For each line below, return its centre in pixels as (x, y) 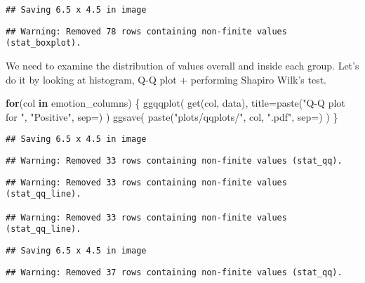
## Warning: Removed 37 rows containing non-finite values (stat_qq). (174, 272)
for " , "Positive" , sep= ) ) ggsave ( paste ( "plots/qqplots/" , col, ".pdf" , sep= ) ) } (172, 116)
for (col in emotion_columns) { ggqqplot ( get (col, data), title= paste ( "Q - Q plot (175, 103)
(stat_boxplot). (44, 43)
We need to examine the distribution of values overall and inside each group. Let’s (182, 65)
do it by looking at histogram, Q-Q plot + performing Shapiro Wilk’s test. (166, 79)
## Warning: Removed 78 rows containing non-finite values (146, 31)
